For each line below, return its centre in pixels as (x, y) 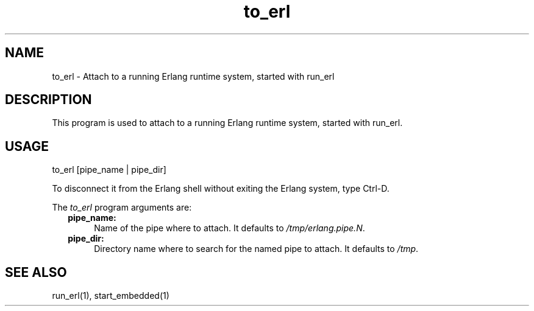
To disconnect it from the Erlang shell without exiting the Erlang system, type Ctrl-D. (221, 189)
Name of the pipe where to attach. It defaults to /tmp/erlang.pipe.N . (230, 228)
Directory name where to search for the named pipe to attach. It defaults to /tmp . (256, 249)
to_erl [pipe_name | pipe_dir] (109, 170)
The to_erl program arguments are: (122, 208)
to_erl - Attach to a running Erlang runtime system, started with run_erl (193, 76)
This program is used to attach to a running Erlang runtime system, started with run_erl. (227, 123)
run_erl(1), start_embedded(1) (111, 296)
